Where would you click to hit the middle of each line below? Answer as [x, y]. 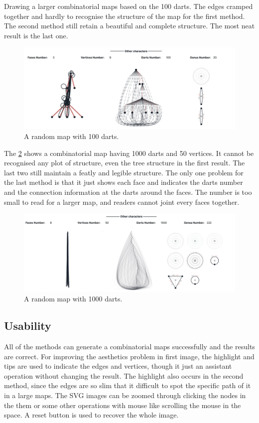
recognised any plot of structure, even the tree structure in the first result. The [125, 163]
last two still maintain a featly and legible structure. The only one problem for [124, 172]
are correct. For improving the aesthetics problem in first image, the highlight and [129, 356]
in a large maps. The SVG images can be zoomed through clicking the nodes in [125, 395]
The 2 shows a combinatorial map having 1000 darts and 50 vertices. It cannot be [129, 153]
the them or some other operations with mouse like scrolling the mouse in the [123, 405]
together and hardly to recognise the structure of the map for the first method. [125, 16]
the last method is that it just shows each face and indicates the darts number [124, 182]
